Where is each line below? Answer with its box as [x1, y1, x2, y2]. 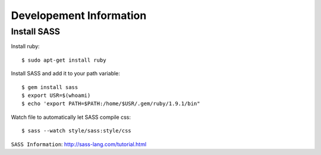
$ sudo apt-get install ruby [21, 56, 106, 64]
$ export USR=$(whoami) [21, 92, 91, 99]
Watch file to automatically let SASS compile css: [11, 113, 131, 121]
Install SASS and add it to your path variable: [11, 70, 120, 77]
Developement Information [11, 9, 147, 22]
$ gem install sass [21, 84, 78, 90]
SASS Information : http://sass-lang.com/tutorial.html [11, 140, 147, 148]
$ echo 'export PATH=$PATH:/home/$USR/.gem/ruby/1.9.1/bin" [21, 100, 200, 107]
